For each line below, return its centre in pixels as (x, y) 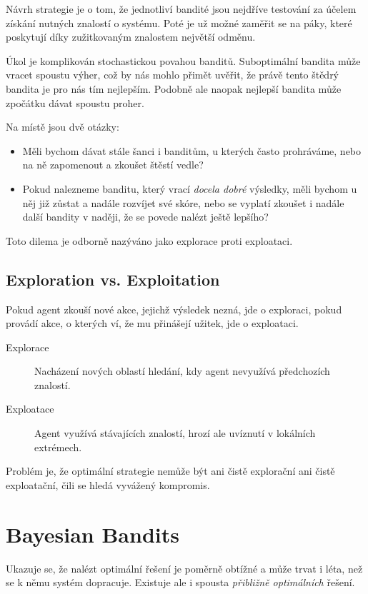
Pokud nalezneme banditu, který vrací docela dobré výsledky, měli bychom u (190, 188)
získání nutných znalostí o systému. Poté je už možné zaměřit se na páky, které (179, 22)
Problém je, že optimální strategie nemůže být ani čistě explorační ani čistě (170, 471)
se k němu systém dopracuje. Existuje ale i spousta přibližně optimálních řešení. (180, 582)
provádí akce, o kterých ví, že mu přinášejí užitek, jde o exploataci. (152, 323)
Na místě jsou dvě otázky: (63, 127)
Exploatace (30, 409)
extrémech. (58, 447)
